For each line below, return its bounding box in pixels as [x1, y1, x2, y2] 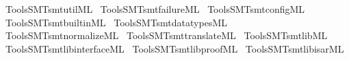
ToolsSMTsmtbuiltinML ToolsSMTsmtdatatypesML [5, 15, 227, 29]
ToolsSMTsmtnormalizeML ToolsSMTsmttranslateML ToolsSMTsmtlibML [5, 28, 328, 42]
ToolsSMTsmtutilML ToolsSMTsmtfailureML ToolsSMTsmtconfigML [5, 2, 305, 16]
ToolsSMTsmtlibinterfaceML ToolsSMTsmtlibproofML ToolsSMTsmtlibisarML [5, 41, 344, 55]
